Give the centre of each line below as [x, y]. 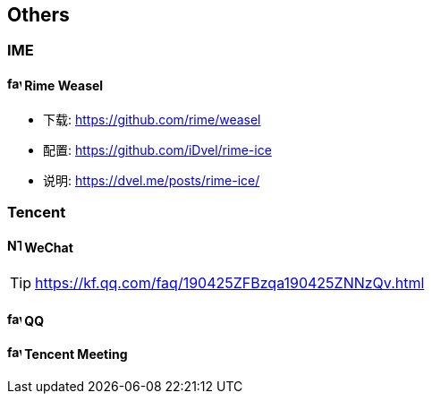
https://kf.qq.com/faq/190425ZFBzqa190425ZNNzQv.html [230, 283]
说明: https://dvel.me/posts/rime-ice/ [152, 180]
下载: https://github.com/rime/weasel [152, 119]
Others [38, 15]
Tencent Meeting [76, 354]
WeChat [49, 247]
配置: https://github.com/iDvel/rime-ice [157, 149]
